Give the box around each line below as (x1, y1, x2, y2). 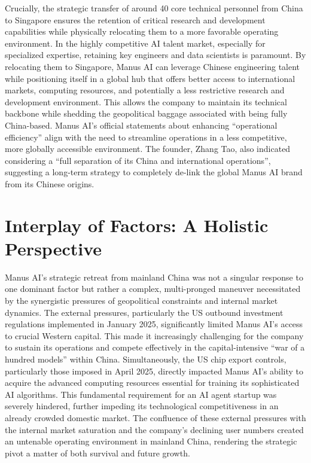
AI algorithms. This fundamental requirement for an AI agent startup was (5, 388, 277, 400)
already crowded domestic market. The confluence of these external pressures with (5, 411, 306, 424)
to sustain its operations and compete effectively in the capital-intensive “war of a (5, 341, 305, 354)
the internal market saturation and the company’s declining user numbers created (5, 423, 304, 435)
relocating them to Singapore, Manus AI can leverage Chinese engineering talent (5, 60, 300, 72)
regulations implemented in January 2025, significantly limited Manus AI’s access (5, 318, 303, 330)
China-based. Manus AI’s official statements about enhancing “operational (5, 118, 278, 131)
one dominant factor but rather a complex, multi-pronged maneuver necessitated (5, 282, 301, 295)
